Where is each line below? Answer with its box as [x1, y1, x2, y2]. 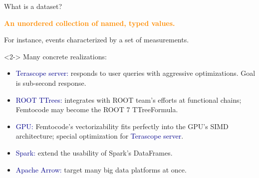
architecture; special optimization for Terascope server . [15, 131, 184, 141]
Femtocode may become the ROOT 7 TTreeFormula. [15, 104, 178, 115]
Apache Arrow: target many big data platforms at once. [15, 164, 187, 175]
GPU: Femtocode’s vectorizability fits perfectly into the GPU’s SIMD [15, 121, 229, 131]
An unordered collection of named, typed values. [4, 17, 175, 28]
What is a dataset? [4, 1, 62, 11]
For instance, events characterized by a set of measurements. [4, 34, 189, 45]
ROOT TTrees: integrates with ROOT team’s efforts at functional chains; [15, 94, 242, 105]
